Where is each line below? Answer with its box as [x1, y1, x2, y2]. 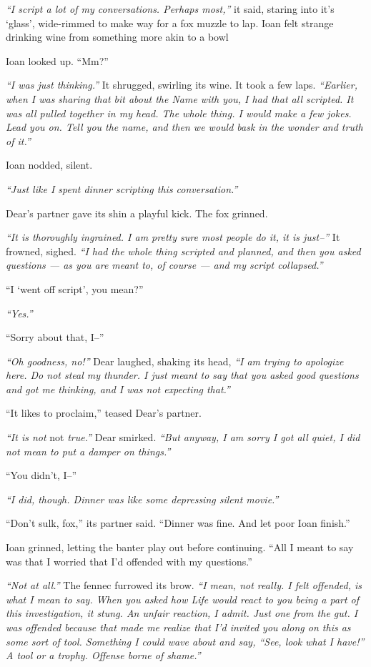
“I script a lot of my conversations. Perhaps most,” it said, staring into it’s [6, 1, 335, 16]
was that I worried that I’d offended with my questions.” [6, 553, 252, 568]
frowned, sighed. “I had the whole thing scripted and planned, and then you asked [6, 243, 361, 258]
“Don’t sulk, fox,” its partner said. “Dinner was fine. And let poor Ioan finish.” [6, 515, 350, 530]
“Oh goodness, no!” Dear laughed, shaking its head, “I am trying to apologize [6, 353, 344, 368]
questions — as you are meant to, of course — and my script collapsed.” [6, 257, 323, 272]
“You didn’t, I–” [6, 468, 77, 483]
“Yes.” [6, 305, 33, 320]
